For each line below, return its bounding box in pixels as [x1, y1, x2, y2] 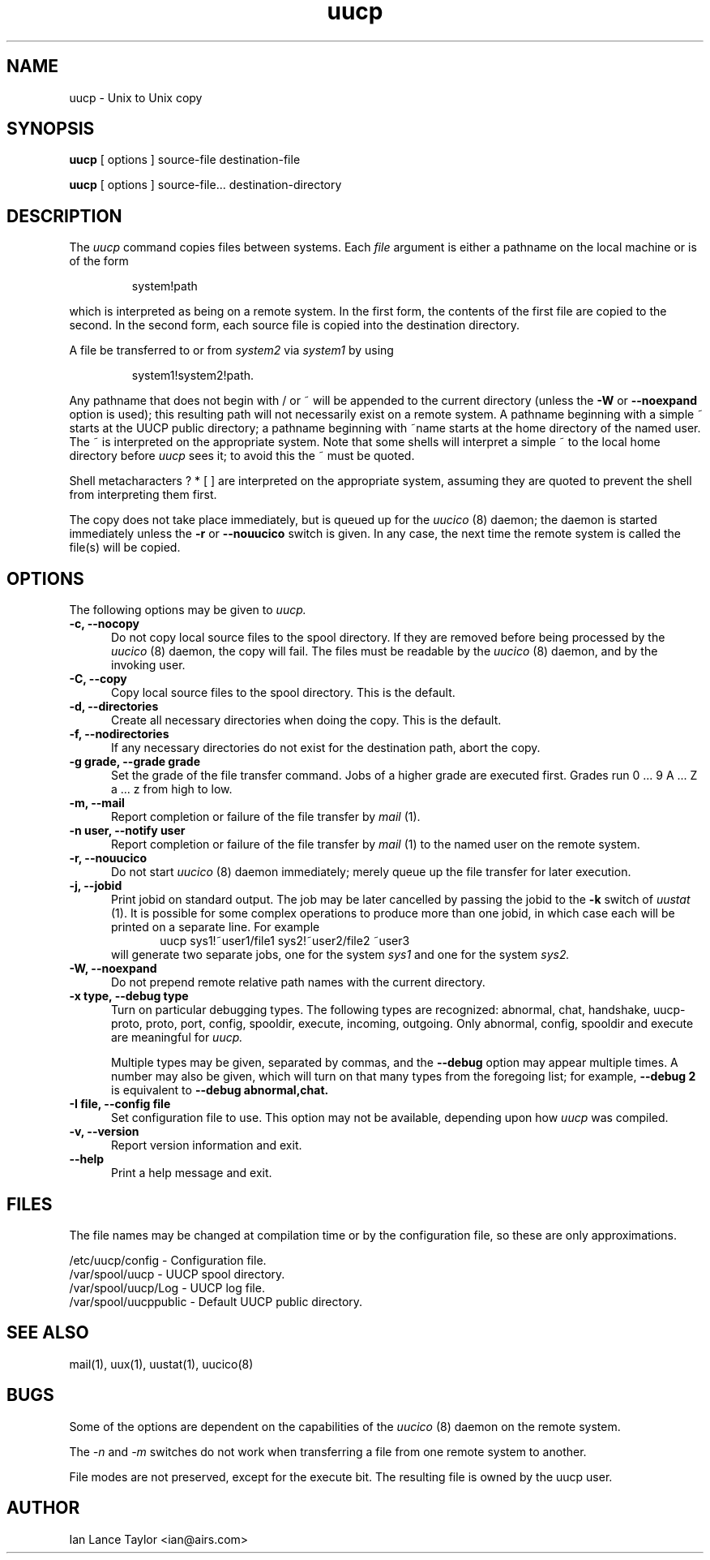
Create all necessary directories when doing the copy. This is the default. [111, 713, 502, 728]
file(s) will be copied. [69, 540, 181, 555]
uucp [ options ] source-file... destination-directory [69, 178, 342, 192]
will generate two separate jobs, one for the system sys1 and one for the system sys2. [111, 948, 570, 962]
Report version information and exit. [111, 1138, 302, 1153]
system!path [131, 279, 198, 294]
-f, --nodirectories [69, 727, 169, 741]
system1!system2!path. [131, 368, 254, 383]
